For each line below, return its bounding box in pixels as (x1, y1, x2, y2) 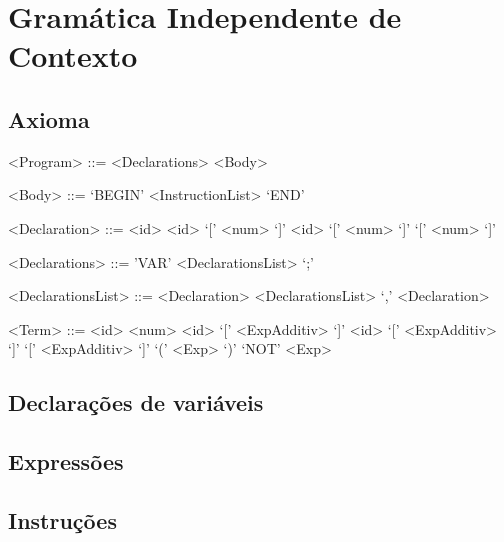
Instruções (8, 504, 117, 535)
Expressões (8, 446, 124, 477)
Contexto (8, 35, 138, 76)
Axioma (8, 103, 90, 134)
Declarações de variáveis (8, 387, 264, 418)
